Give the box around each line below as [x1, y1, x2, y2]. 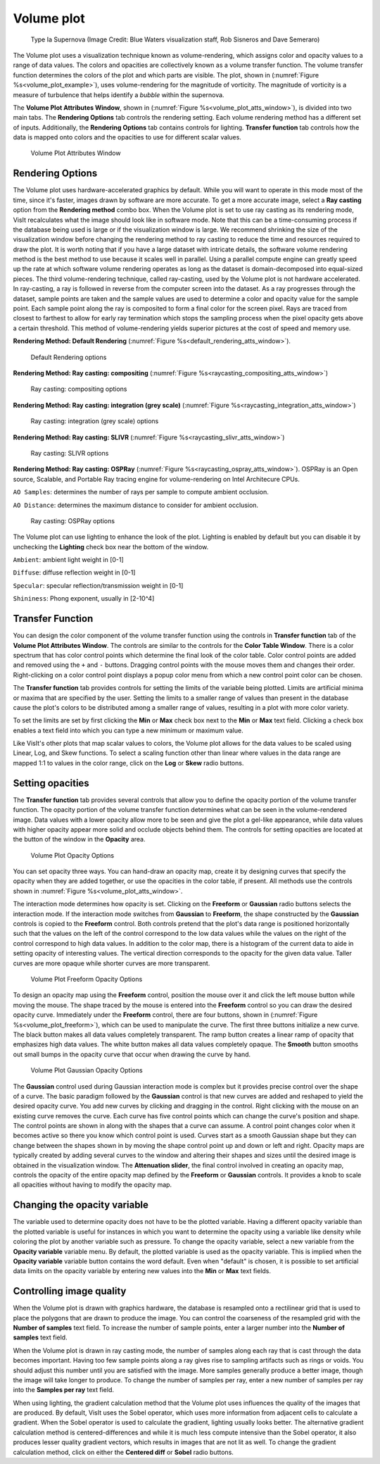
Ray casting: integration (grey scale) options [30, 417, 159, 425]
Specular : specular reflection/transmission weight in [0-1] [13, 581, 184, 589]
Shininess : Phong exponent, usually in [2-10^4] [13, 594, 155, 603]
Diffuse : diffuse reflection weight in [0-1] [13, 568, 136, 577]
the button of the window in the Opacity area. [13, 835, 146, 844]
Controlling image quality [13, 1285, 127, 1297]
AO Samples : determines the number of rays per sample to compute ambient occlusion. [13, 488, 269, 496]
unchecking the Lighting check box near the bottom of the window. [13, 542, 209, 551]
